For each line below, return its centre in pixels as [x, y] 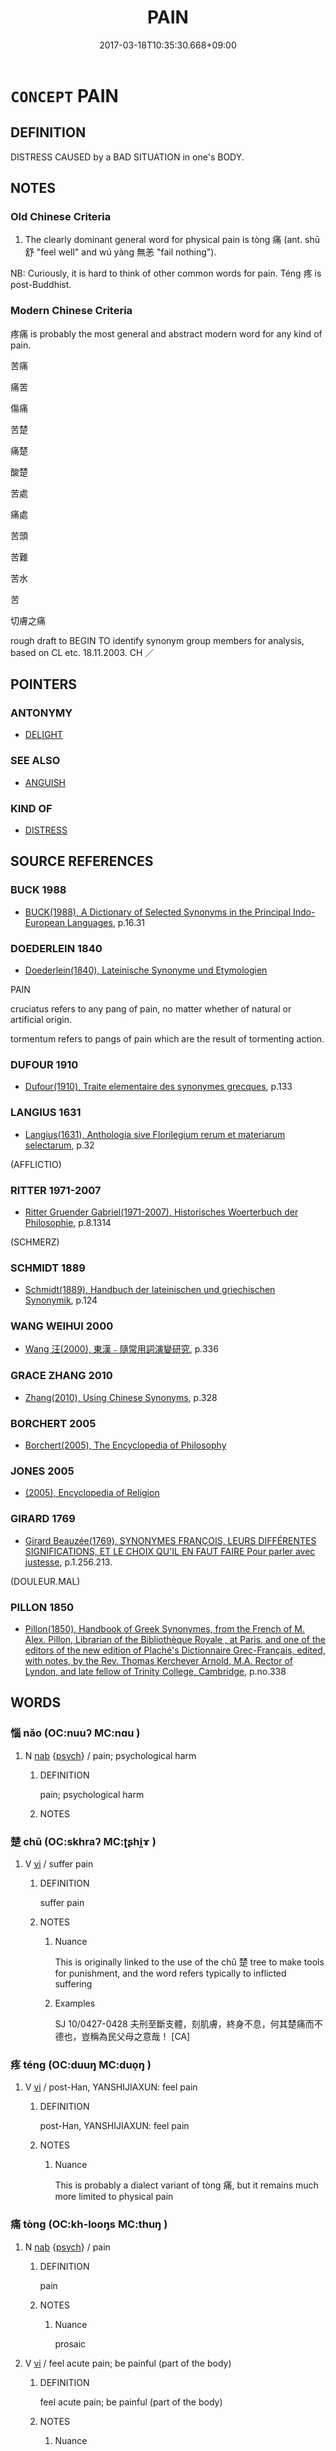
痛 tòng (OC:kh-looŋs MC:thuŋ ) [89, 2224]
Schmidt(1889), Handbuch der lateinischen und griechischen [150, 1290]
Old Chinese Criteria [61, 217]
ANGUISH [45, 782]
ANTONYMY [41, 713]
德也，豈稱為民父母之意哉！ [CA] [122, 2036]
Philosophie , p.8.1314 [68, 1222]
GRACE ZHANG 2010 [61, 1376]
